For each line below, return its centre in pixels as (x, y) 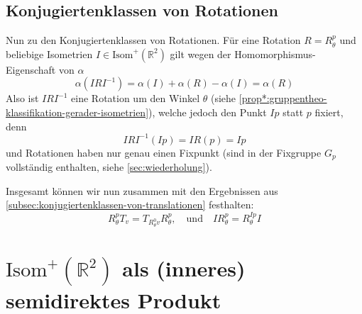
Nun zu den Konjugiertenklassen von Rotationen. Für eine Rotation (153, 40)
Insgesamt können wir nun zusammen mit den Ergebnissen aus (142, 190)
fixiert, (329, 112)
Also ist (22, 98)
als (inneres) (184, 268)
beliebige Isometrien (49, 54)
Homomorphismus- (275, 54)
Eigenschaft (31, 69)
